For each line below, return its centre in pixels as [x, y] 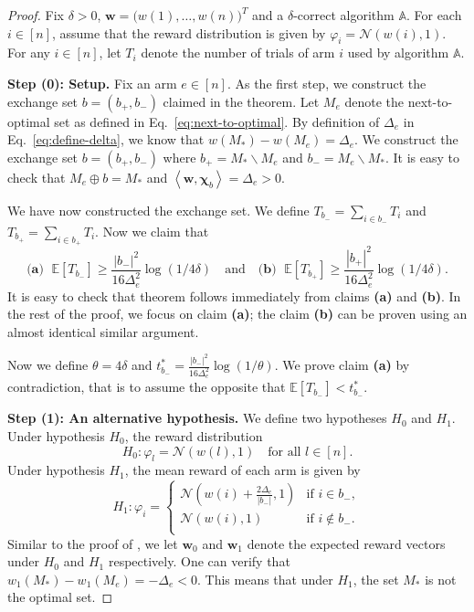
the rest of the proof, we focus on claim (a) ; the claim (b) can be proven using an [237, 314]
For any [29, 53]
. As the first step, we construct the [327, 83]
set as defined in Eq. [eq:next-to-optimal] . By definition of [217, 121]
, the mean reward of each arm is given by [242, 470]
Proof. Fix [36, 15]
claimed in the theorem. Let [241, 101]
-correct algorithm [344, 15]
